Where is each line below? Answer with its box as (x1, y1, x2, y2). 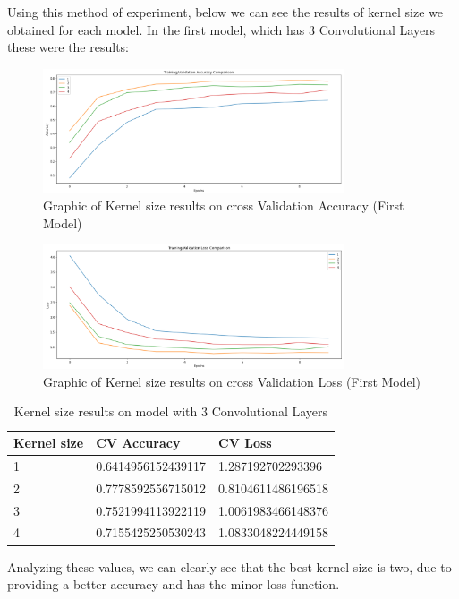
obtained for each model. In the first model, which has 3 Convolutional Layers (7, 20, 436, 39)
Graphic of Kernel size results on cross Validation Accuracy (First (43, 196, 404, 215)
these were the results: (7, 38, 129, 56)
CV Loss (218, 433, 272, 452)
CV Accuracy (96, 433, 181, 452)
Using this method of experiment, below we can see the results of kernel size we (7, 3, 443, 21)
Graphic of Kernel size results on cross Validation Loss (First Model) (43, 372, 421, 390)
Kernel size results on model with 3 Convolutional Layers (13, 402, 328, 421)
